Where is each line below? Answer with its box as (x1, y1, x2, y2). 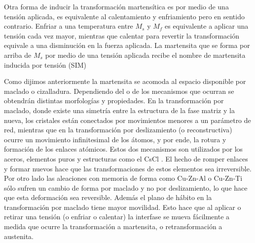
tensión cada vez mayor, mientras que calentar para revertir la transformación (4, 30, 239, 40)
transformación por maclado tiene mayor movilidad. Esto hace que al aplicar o (4, 202, 241, 212)
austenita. (4, 231, 34, 241)
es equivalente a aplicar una (165, 21, 249, 31)
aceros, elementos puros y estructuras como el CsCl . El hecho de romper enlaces (4, 153, 248, 163)
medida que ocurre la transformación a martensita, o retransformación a (4, 221, 222, 232)
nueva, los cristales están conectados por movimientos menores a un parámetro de (4, 115, 251, 125)
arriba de (4, 49, 32, 60)
